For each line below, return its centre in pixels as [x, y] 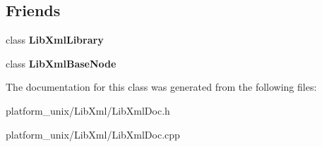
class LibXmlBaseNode [61, 63]
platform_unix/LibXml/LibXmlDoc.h [88, 110]
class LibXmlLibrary [55, 40]
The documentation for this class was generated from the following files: [161, 87]
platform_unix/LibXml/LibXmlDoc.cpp [93, 134]
